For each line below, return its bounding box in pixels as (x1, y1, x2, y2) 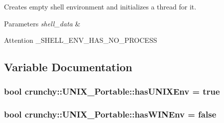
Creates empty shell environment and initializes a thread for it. (4, 1, 197, 11)
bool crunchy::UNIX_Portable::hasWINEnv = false (4, 108, 217, 121)
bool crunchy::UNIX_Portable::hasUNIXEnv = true (4, 85, 220, 98)
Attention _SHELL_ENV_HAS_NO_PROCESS (4, 35, 157, 45)
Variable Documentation (4, 59, 132, 75)
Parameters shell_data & (4, 18, 81, 28)
